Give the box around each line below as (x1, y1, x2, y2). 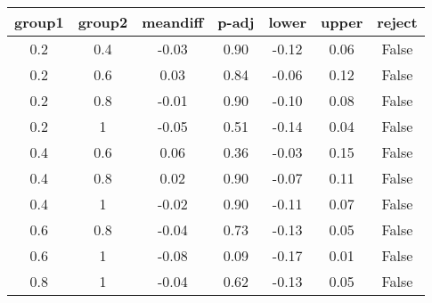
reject (377, 12, 418, 32)
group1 (14, 12, 64, 32)
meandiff (142, 12, 204, 32)
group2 (77, 12, 128, 32)
